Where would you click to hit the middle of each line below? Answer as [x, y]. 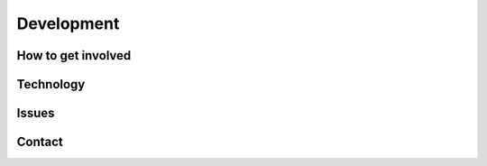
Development [68, 23]
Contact [40, 142]
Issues [36, 113]
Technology [51, 84]
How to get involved [74, 55]
